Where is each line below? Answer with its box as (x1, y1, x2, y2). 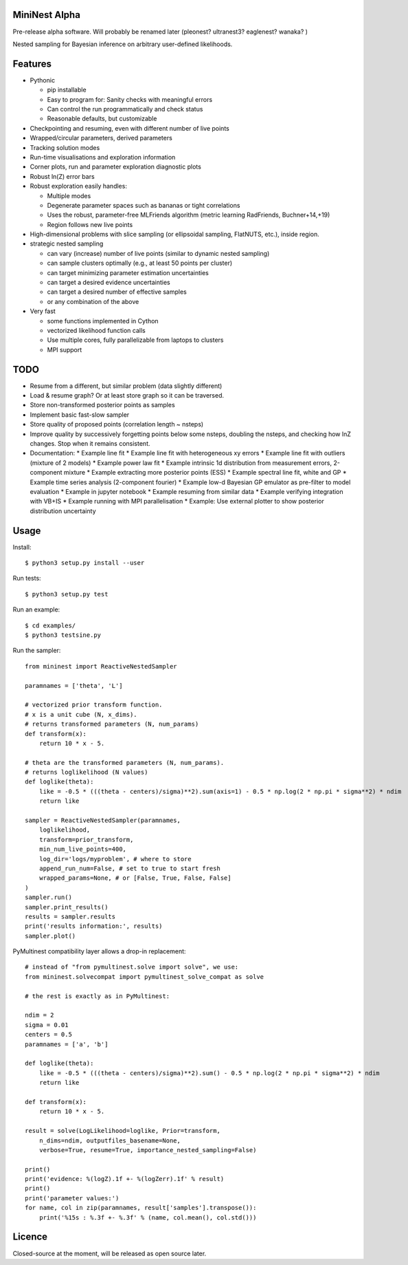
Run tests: (12, 574, 41, 583)
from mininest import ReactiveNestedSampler (25, 662, 178, 670)
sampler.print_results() (25, 903, 109, 911)
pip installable (47, 86, 87, 94)
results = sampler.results (25, 912, 116, 920)
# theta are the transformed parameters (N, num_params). (25, 759, 225, 766)
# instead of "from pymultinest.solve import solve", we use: (25, 963, 239, 971)
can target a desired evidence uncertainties (47, 279, 171, 287)
